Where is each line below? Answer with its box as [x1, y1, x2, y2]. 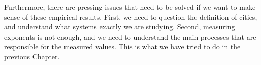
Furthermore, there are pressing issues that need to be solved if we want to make [4, 2, 256, 12]
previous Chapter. [4, 51, 60, 61]
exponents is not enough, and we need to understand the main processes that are [4, 31, 256, 42]
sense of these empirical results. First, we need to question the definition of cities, [4, 11, 257, 22]
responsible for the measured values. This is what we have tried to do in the [4, 41, 241, 52]
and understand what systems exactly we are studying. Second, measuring [4, 21, 235, 32]
